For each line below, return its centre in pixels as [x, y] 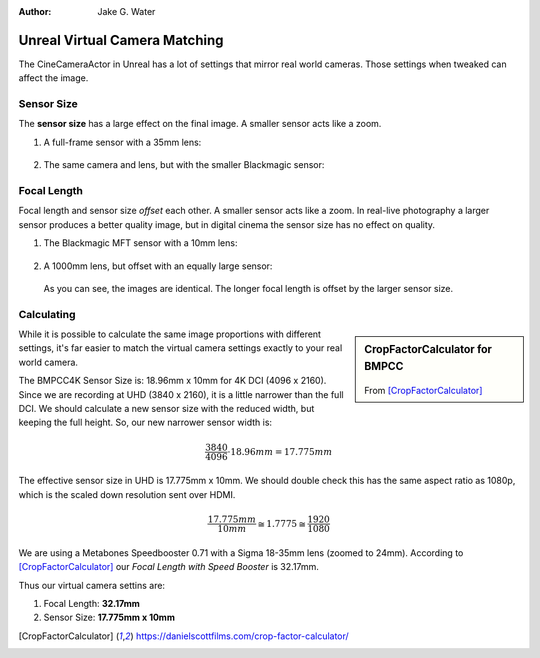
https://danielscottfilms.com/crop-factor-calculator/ [242, 636]
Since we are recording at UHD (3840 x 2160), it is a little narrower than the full [181, 394]
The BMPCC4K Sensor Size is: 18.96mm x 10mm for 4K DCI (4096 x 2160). [172, 381]
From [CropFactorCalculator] [423, 390]
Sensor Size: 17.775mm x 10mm [109, 617]
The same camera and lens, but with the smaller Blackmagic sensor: [184, 165]
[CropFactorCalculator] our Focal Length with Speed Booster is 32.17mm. [169, 567]
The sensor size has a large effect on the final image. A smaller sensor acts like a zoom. [200, 124]
